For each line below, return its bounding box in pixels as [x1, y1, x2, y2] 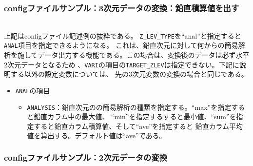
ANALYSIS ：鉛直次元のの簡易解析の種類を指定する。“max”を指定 [27, 102, 232, 112]
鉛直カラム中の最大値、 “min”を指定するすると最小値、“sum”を [34, 111, 236, 122]
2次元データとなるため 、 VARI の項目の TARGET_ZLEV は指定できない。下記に [4, 59, 239, 69]
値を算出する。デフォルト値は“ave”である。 [27, 130, 166, 141]
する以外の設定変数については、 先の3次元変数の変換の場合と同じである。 [10, 69, 248, 79]
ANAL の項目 [15, 85, 50, 95]
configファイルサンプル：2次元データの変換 [4, 151, 168, 163]
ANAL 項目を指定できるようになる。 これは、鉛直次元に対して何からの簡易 [4, 40, 238, 50]
